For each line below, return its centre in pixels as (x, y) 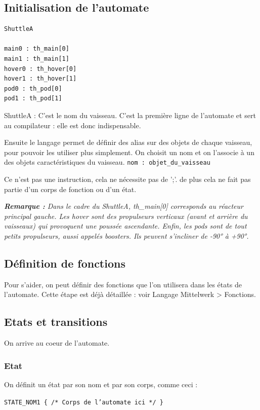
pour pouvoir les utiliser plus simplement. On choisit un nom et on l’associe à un (129, 152)
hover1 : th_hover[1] (40, 79)
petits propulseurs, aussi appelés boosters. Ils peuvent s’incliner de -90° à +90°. (126, 235)
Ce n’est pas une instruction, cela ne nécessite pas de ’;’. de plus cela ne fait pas (127, 179)
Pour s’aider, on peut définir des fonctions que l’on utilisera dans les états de (123, 284)
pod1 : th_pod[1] (33, 99)
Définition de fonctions (65, 263)
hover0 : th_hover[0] (40, 69)
